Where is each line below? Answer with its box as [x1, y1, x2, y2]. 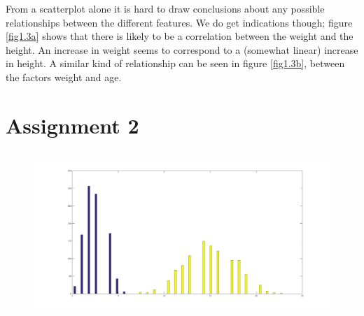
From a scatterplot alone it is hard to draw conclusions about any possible [6, 1, 325, 15]
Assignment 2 [6, 110, 139, 139]
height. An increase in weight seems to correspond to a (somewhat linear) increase [6, 42, 358, 57]
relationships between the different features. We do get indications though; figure [6, 15, 353, 29]
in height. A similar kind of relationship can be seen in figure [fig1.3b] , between [6, 56, 345, 71]
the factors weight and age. [6, 69, 122, 84]
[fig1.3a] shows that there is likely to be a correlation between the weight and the [6, 29, 353, 43]
